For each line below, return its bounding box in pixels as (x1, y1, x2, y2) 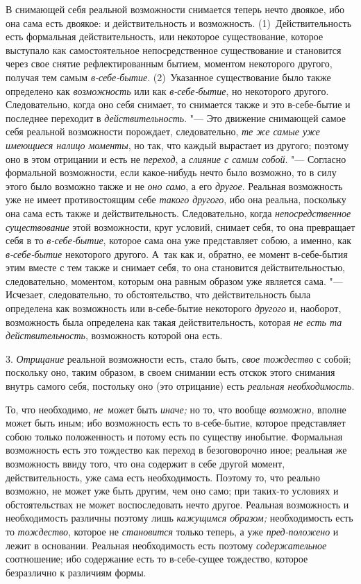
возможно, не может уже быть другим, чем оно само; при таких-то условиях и (6, 483, 339, 498)
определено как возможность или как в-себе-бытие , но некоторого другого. (6, 83, 329, 98)
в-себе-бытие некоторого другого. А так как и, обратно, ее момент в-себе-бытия (6, 246, 348, 261)
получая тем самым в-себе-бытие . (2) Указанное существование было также (6, 69, 331, 84)
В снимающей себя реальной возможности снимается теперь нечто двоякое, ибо (6, 2, 344, 16)
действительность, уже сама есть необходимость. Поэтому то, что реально (6, 470, 321, 484)
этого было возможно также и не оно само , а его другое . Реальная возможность (6, 178, 343, 193)
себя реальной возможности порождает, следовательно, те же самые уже (6, 124, 320, 139)
